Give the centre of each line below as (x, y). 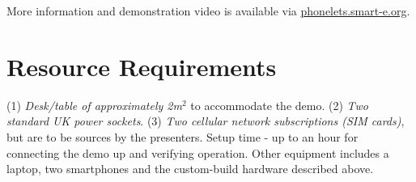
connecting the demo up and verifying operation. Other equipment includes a (198, 152)
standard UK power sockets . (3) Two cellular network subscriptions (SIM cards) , (206, 121)
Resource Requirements (142, 66)
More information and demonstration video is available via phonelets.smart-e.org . (208, 11)
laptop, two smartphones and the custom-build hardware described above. (190, 169)
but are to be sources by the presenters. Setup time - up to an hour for (183, 136)
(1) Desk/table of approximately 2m (94, 105)
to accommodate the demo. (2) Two (280, 105)
